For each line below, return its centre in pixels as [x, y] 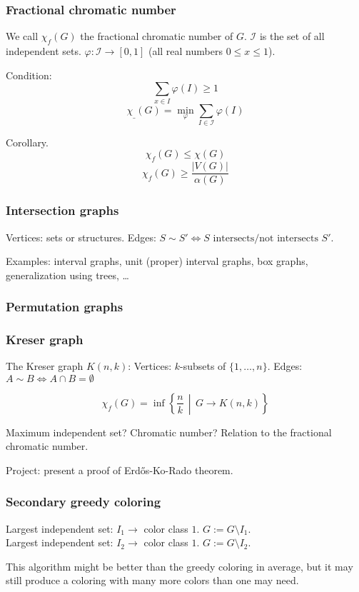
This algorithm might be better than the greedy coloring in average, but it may [179, 566]
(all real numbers [185, 51]
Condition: [29, 75]
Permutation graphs [65, 307]
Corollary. [27, 142]
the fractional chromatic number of [157, 36]
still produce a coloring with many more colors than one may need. [152, 580]
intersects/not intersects [266, 238]
